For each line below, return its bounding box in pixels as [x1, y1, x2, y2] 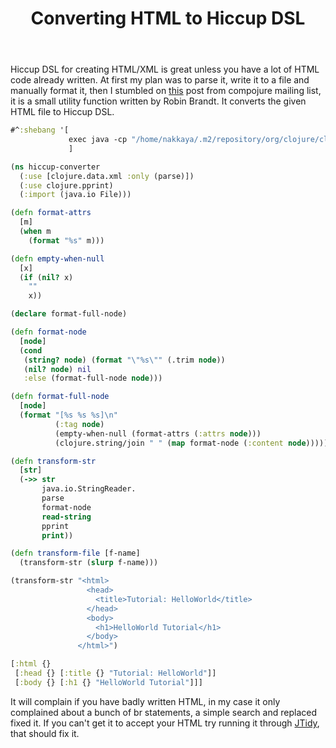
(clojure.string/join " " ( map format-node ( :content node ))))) [54, 438, 329, 448]
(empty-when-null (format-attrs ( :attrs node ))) [54, 428, 262, 439]
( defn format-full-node [10, 392, 110, 402]
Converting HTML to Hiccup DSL [30, 7, 306, 30]
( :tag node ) [54, 419, 105, 429]
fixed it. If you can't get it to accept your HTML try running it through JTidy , [10, 717, 320, 729]
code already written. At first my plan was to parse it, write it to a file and [10, 74, 310, 86]
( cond [19, 345, 43, 356]
